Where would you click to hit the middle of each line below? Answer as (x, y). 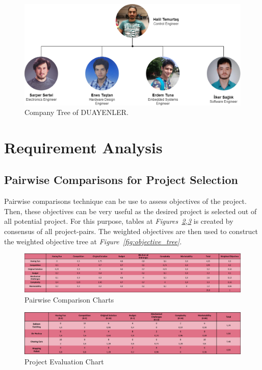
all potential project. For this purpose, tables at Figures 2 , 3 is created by (119, 221)
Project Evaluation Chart (64, 361)
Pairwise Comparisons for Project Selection (121, 180)
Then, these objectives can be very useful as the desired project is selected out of (130, 211)
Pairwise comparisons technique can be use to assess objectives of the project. (125, 201)
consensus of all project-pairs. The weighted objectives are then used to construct (131, 231)
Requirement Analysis (83, 147)
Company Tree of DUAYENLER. (77, 112)
